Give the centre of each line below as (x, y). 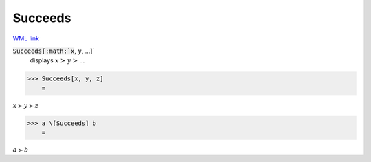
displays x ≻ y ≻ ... (57, 60)
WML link (26, 38)
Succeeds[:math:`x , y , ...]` (54, 51)
